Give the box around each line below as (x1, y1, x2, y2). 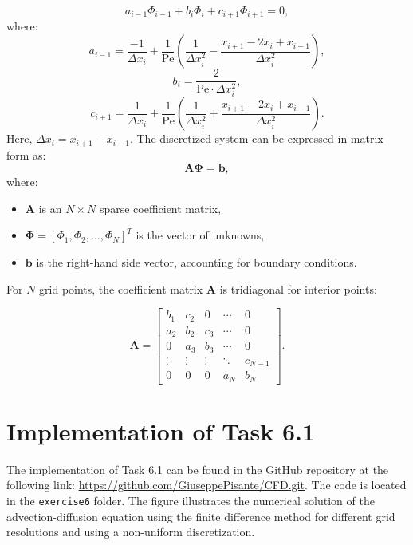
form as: (6, 146, 46, 163)
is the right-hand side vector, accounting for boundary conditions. (36, 254, 357, 271)
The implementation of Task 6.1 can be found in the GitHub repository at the (6, 460, 389, 477)
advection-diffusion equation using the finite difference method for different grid (6, 507, 395, 524)
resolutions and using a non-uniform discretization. (6, 523, 255, 540)
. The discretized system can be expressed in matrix (129, 130, 383, 147)
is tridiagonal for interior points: (219, 280, 377, 297)
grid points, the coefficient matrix (39, 280, 203, 297)
